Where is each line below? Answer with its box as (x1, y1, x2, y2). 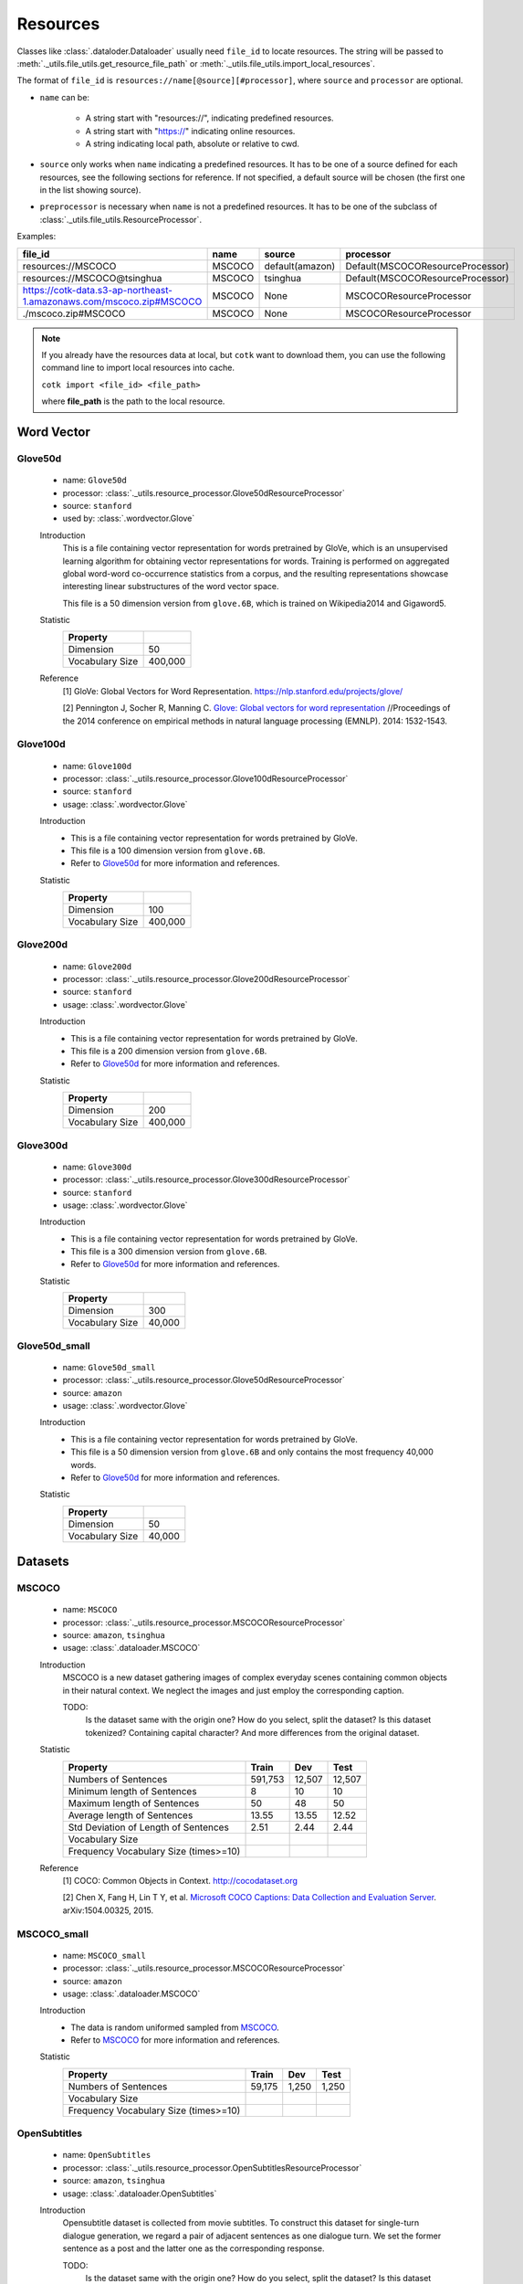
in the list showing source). (39, 185, 141, 196)
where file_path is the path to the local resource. (41, 396, 225, 407)
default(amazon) (264, 259, 336, 272)
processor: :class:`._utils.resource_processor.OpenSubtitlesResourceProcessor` (62, 2162, 362, 2173)
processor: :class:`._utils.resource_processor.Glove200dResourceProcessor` (62, 974, 350, 985)
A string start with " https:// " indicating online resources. (85, 125, 296, 136)
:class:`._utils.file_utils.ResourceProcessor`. (39, 214, 203, 225)
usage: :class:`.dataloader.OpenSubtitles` (62, 2188, 217, 2199)
